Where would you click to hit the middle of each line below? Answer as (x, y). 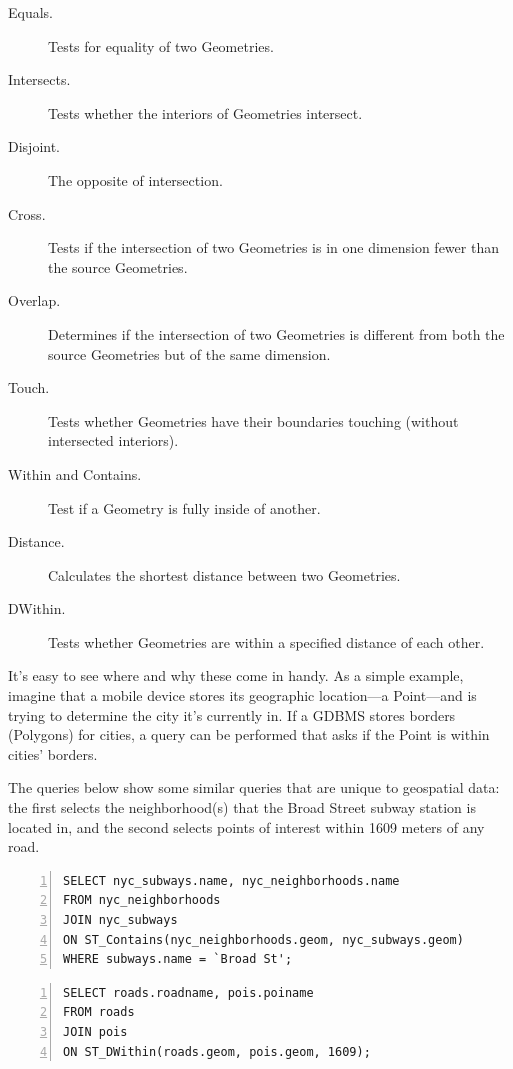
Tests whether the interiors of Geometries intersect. (205, 112)
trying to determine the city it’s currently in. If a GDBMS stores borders (232, 714)
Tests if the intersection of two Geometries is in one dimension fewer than (273, 247)
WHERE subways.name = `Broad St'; (178, 959)
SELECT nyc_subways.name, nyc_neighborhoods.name (231, 880)
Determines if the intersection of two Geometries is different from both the (276, 333)
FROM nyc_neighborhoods (142, 900)
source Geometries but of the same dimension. (189, 353)
